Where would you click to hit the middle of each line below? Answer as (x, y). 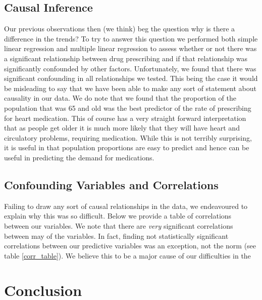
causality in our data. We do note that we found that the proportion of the (120, 98)
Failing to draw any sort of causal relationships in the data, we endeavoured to (126, 206)
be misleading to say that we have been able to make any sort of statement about (130, 88)
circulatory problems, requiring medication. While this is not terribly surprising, (128, 137)
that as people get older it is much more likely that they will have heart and (122, 128)
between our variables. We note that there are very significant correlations (119, 225)
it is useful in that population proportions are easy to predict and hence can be (127, 147)
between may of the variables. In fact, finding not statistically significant (116, 235)
